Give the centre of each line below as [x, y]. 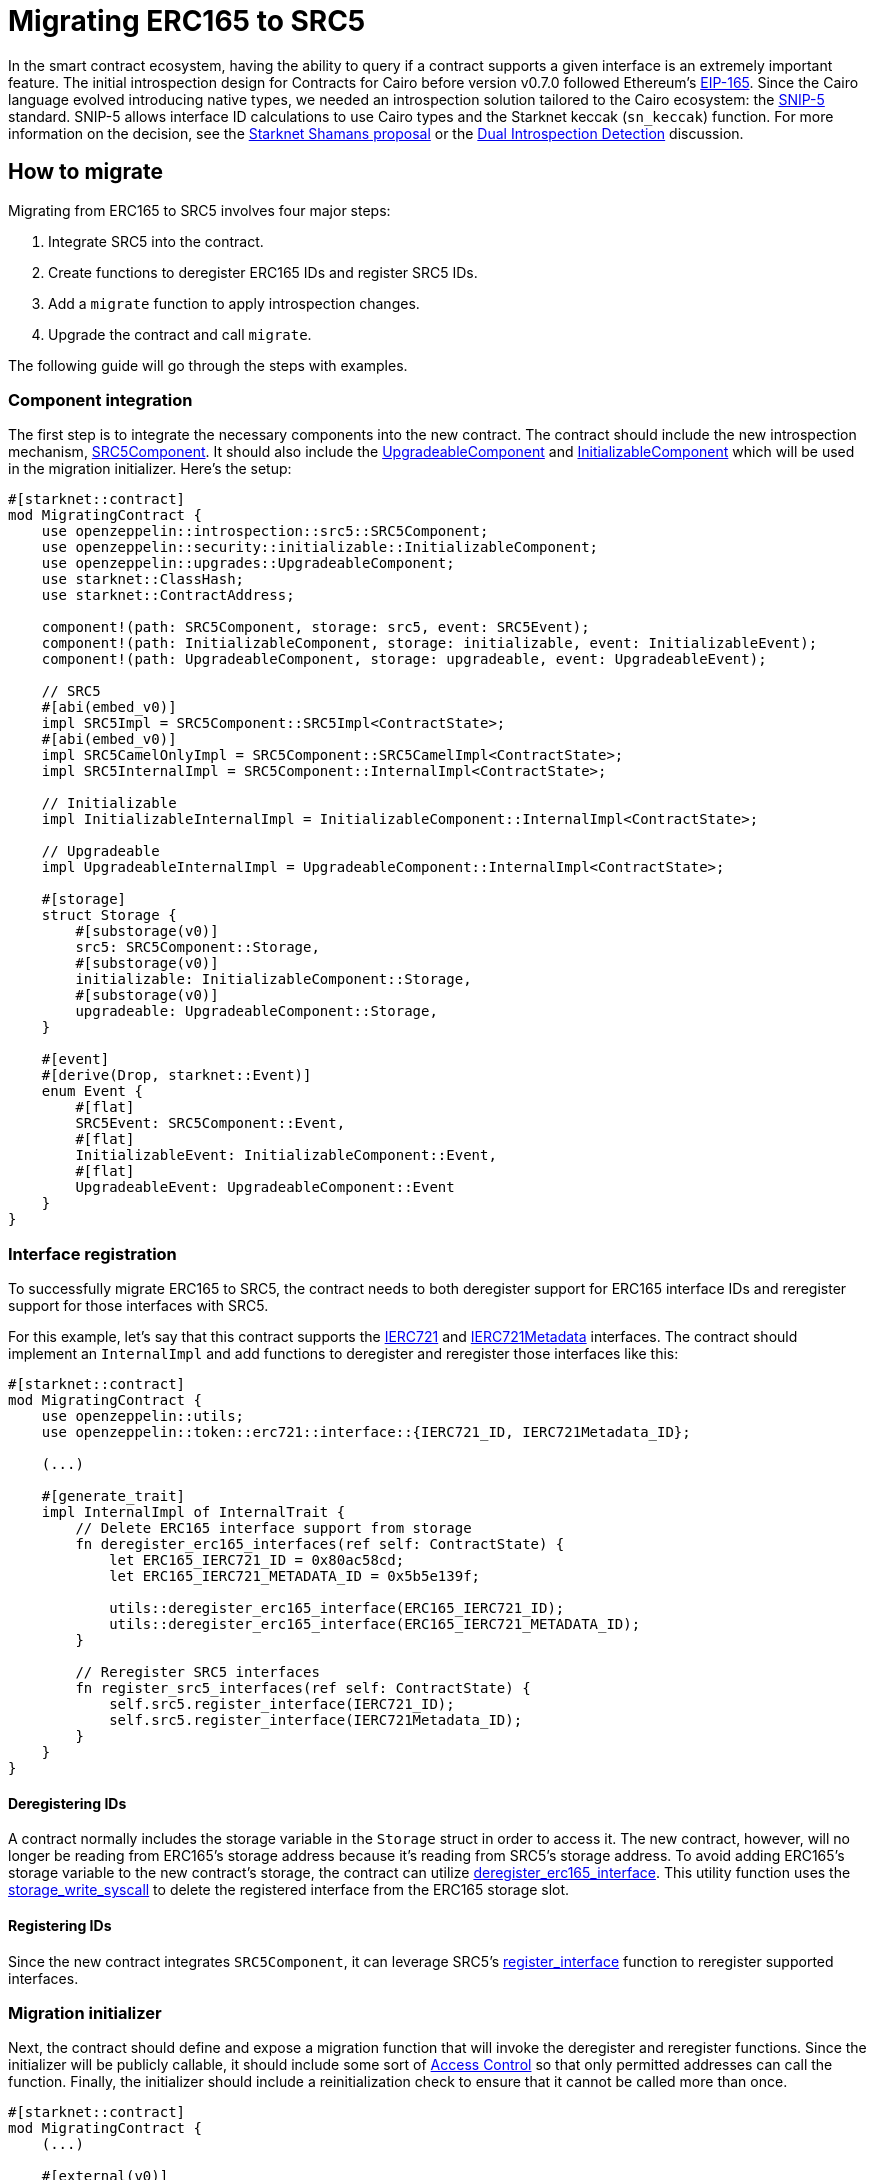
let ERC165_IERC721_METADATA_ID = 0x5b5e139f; [295, 1576]
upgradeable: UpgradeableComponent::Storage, [256, 1011]
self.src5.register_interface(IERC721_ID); [282, 1704]
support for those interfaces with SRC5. [138, 1306]
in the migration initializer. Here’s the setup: [150, 469]
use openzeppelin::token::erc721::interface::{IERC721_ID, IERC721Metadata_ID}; [366, 1432]
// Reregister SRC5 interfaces [197, 1672]
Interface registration [92, 1253]
